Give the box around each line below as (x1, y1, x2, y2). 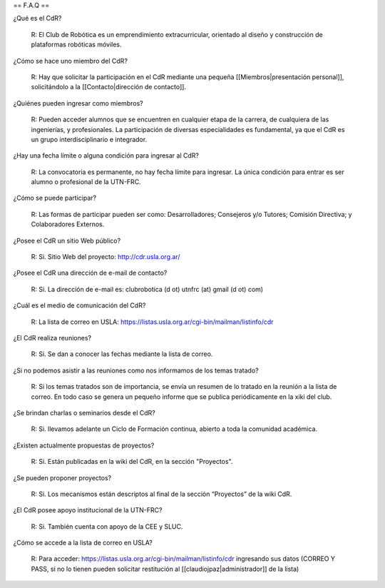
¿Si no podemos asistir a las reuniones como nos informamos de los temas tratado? (13, 366, 260, 375)
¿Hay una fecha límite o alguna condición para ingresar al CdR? (13, 151, 200, 160)
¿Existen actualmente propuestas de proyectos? (13, 441, 155, 450)
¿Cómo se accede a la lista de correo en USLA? (13, 539, 153, 547)
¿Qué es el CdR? (13, 14, 62, 23)
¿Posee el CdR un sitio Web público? (13, 236, 121, 245)
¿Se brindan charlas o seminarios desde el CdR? (13, 408, 156, 417)
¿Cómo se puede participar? (13, 193, 96, 203)
